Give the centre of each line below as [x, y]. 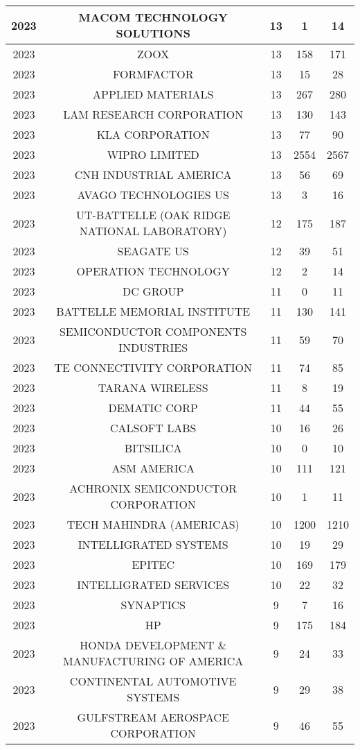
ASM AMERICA [153, 468]
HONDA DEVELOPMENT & [153, 645]
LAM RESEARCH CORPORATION [153, 114]
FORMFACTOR [153, 74]
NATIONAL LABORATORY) [153, 231]
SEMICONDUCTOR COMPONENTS [153, 331]
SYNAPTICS [153, 605]
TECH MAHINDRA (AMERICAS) [153, 524]
